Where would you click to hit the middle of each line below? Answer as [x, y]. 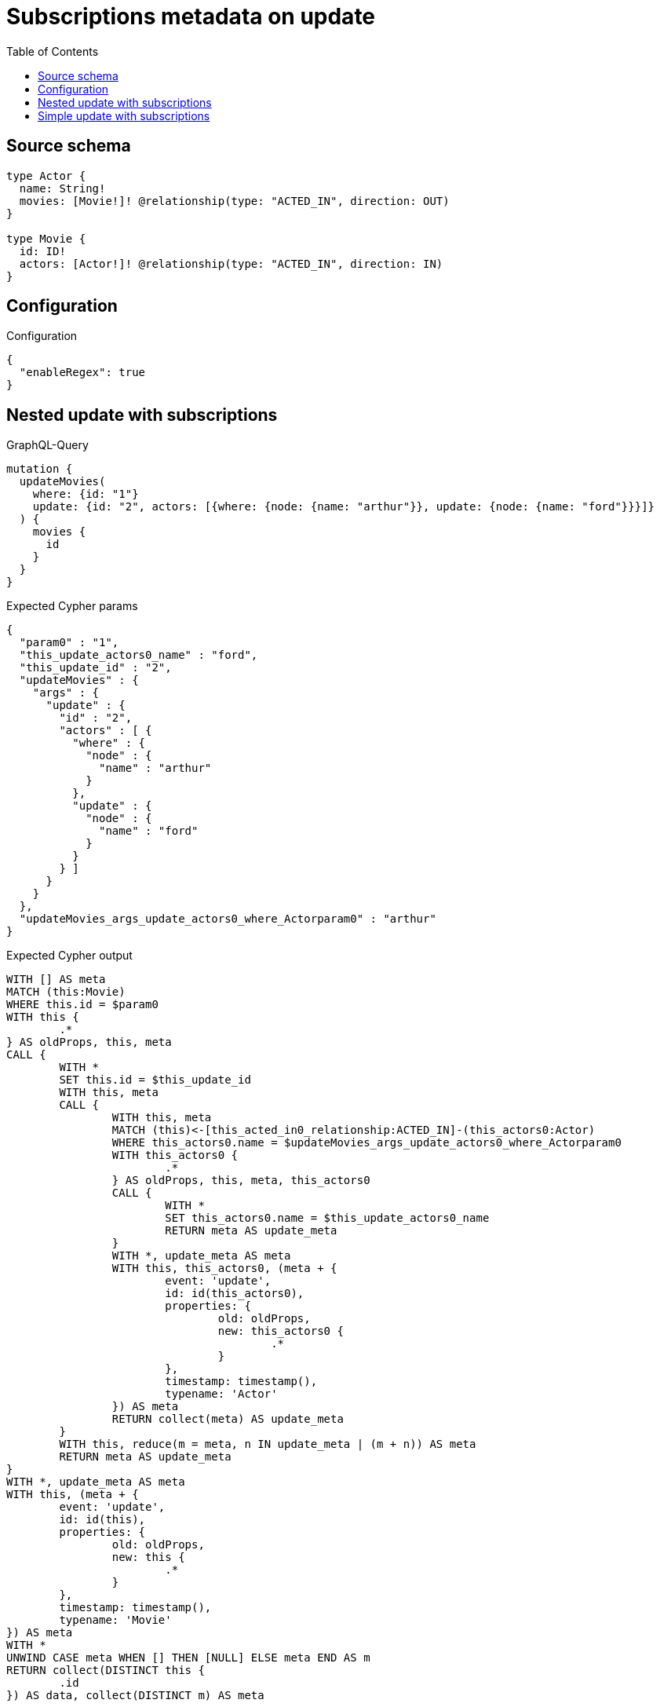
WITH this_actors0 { [175, 1155]
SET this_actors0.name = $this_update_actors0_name [327, 1218]
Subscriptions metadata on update [191, 16]
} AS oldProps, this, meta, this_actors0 [241, 1181]
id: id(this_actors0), [235, 1294]
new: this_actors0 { [281, 1331]
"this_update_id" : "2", [95, 668]
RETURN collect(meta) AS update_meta [228, 1419]
